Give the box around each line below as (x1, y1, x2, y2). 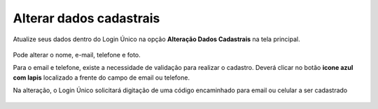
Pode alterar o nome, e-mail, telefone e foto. (13, 50, 141, 59)
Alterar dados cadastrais (13, 10, 160, 26)
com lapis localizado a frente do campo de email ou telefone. (13, 73, 190, 82)
